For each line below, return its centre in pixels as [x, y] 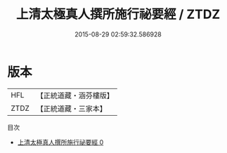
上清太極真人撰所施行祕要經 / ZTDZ [118, 14]
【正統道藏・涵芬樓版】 [75, 95]
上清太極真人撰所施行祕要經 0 [60, 142]
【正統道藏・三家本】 [72, 108]
